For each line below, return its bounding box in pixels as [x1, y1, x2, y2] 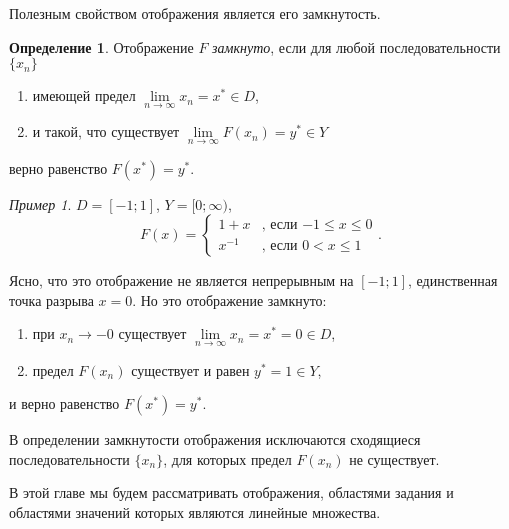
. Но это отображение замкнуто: [132, 289, 327, 310]
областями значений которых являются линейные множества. [9, 502, 381, 522]
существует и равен [131, 359, 250, 380]
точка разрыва [9, 289, 94, 310]
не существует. [349, 448, 440, 469]
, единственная [407, 270, 498, 291]
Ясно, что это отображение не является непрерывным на [9, 270, 354, 291]
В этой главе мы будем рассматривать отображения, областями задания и [9, 482, 454, 503]
